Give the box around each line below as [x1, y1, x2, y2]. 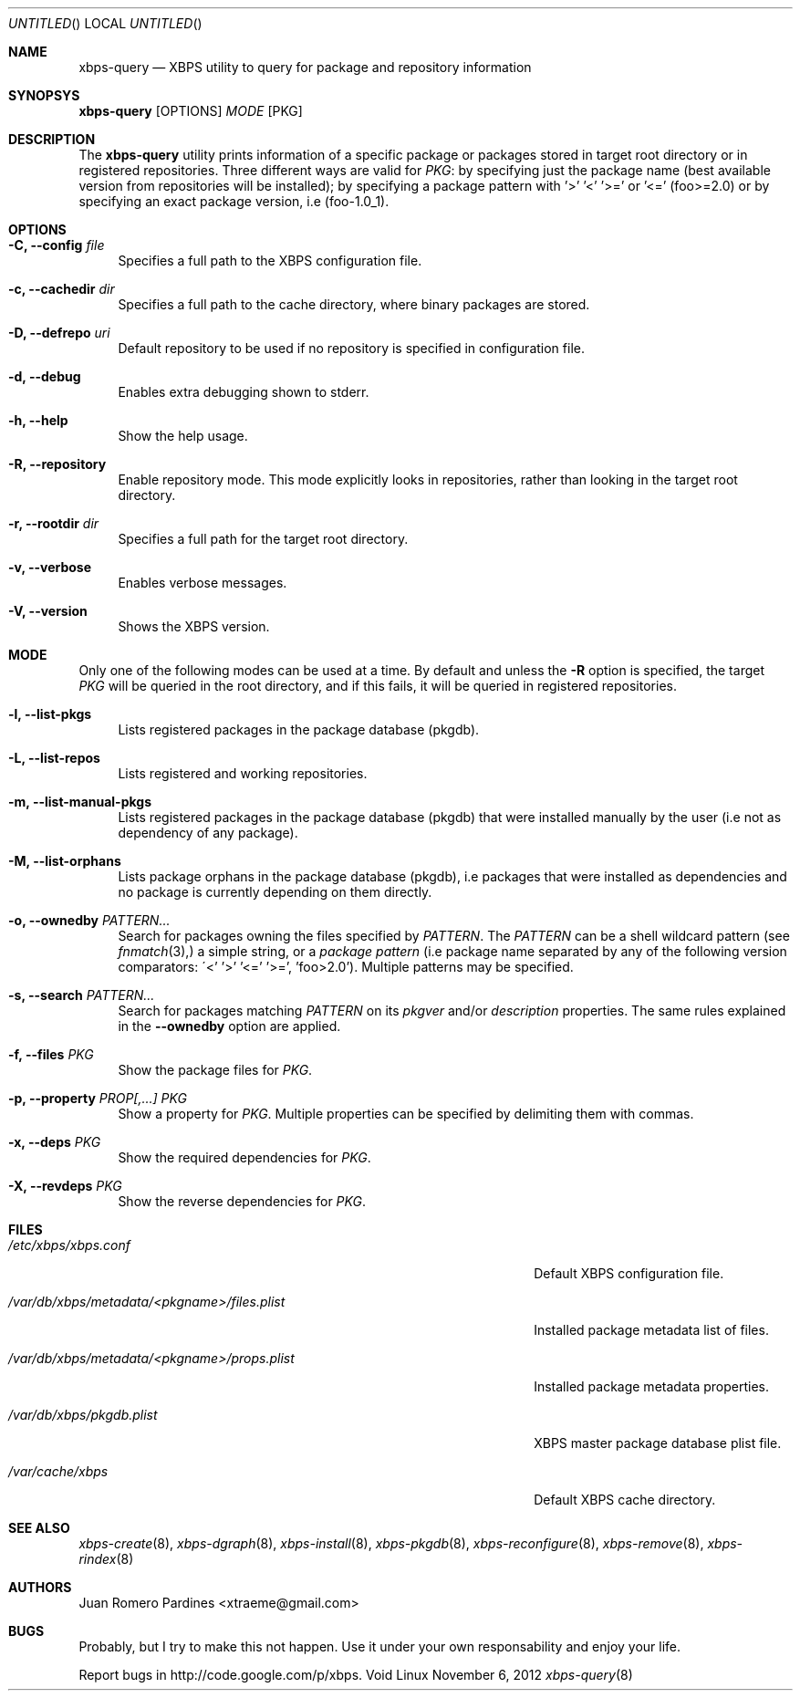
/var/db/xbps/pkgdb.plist [8, 1407, 158, 1422]
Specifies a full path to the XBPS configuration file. [118, 253, 422, 268]
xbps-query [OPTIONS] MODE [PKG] [78, 103, 303, 119]
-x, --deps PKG [8, 1134, 101, 1150]
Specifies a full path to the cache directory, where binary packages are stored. [118, 297, 590, 312]
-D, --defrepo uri [8, 325, 110, 340]
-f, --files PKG [8, 1047, 94, 1062]
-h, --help [8, 412, 68, 428]
